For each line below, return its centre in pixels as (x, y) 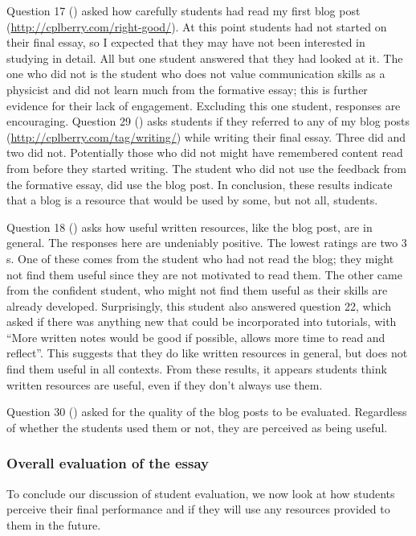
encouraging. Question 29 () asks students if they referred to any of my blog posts (208, 121)
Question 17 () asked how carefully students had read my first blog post (184, 10)
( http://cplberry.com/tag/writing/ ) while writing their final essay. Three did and (206, 136)
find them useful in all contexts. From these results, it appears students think (197, 369)
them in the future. (54, 524)
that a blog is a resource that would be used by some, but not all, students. (192, 200)
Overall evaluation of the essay (108, 463)
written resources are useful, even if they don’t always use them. (165, 384)
